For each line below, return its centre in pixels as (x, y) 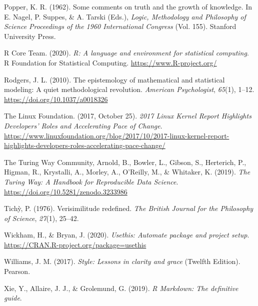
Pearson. (17, 271)
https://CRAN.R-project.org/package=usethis (75, 244)
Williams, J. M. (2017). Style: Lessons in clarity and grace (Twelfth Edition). (122, 261)
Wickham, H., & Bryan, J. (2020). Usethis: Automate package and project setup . (127, 235)
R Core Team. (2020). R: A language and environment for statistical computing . (126, 53)
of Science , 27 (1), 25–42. (41, 218)
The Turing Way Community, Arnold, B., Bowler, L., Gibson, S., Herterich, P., (125, 162)
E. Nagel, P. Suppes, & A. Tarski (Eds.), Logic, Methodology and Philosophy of (125, 16)
